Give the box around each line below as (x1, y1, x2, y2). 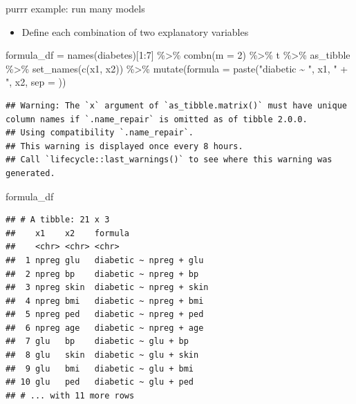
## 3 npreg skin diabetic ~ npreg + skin (6, 282, 209, 293)
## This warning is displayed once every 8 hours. (6, 141, 243, 151)
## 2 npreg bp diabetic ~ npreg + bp (6, 269, 199, 279)
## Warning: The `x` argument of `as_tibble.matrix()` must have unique (6, 100, 347, 110)
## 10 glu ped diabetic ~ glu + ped (6, 377, 194, 387)
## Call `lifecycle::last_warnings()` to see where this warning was (6, 155, 332, 165)
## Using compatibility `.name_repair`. (6, 128, 194, 138)
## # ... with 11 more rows (6, 390, 135, 401)
